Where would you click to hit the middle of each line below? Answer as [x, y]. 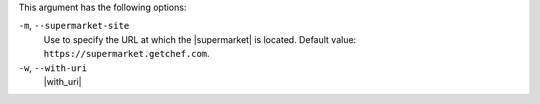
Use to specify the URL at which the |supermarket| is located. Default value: [200, 39]
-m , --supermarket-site [74, 26]
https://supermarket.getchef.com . [126, 54]
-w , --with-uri [53, 67]
